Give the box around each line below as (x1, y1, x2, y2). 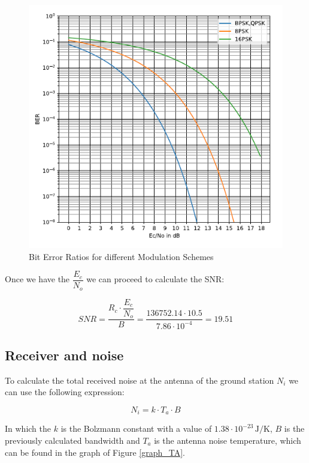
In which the (5, 422, 51, 435)
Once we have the (5, 273, 70, 285)
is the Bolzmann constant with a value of (60, 422, 212, 435)
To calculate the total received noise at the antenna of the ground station (5, 374, 274, 386)
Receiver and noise (5, 345, 124, 364)
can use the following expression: (5, 386, 125, 398)
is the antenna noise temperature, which (154, 434, 301, 446)
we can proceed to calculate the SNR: (86, 273, 225, 285)
